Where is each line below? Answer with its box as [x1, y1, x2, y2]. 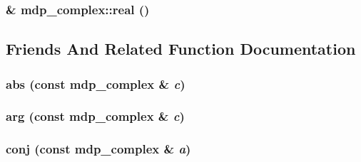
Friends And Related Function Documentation [6, 38, 356, 60]
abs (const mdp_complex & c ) [6, 75, 185, 92]
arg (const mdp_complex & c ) [6, 107, 185, 125]
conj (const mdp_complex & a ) [6, 140, 191, 158]
